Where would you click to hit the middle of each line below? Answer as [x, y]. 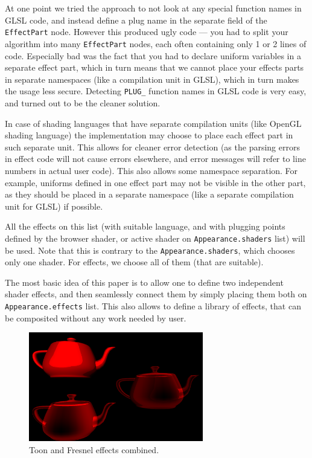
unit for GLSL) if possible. [54, 206]
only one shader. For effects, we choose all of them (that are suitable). [134, 262]
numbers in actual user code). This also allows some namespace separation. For [151, 170]
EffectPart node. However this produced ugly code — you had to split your [147, 32]
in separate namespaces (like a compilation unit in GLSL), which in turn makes [152, 79]
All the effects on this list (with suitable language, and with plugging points [145, 226]
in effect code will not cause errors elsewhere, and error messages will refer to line [155, 159]
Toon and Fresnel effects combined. [94, 449]
